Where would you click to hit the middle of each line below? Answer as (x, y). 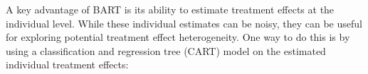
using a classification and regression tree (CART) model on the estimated (166, 50)
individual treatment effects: (67, 64)
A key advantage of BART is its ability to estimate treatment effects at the (170, 9)
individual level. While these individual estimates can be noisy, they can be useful (184, 23)
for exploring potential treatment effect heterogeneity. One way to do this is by (178, 37)
